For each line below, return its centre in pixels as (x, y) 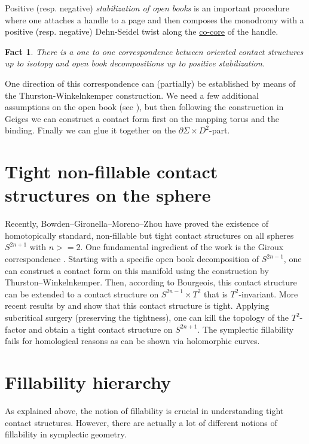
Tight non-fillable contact (111, 171)
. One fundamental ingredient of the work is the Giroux (182, 247)
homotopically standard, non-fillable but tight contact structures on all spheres (149, 235)
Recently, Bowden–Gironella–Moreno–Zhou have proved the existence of (137, 223)
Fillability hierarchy (88, 381)
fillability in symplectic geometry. (66, 434)
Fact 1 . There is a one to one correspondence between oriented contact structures (154, 51)
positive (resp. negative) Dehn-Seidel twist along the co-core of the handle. (142, 31)
